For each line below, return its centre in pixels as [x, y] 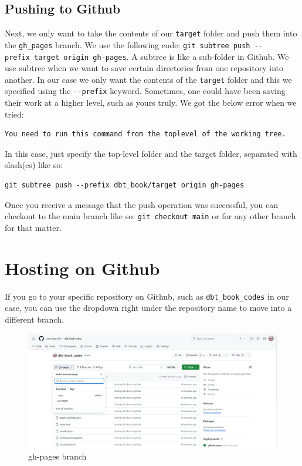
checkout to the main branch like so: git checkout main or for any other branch [150, 216]
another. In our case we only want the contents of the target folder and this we [148, 79]
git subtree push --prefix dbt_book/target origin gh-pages [125, 185]
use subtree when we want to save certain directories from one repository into [144, 68]
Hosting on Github [82, 268]
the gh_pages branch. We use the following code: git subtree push [128, 44]
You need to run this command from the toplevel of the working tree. [145, 134]
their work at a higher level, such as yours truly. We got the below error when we [151, 103]
